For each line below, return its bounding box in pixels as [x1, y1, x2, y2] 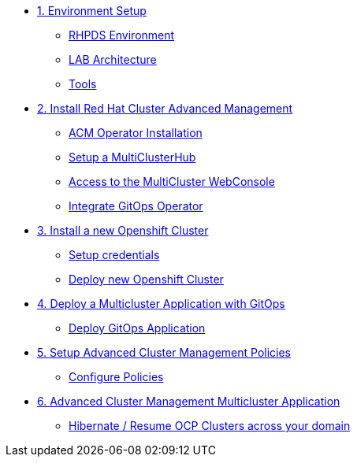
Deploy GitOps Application [69, 321, 206, 335]
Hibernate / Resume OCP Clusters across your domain [69, 419, 351, 432]
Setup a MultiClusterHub [69, 150, 196, 164]
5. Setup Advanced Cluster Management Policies [37, 346, 291, 359]
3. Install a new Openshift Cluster [37, 224, 209, 237]
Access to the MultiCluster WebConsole [69, 175, 275, 188]
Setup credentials [69, 248, 160, 261]
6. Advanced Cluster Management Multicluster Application [37, 394, 340, 408]
